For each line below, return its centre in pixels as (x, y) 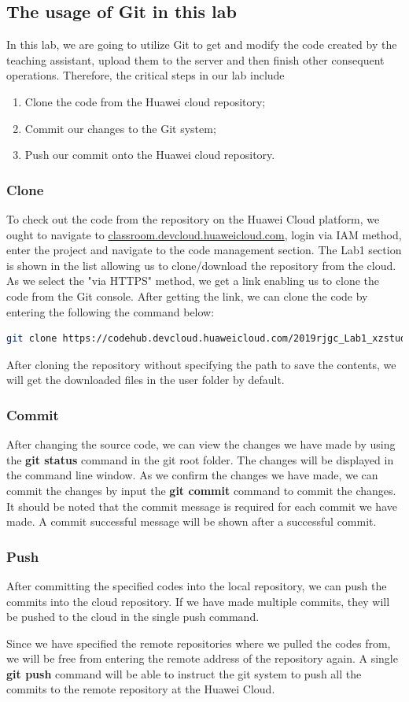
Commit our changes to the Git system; (120, 128)
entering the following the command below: (111, 311)
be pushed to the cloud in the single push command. (133, 617)
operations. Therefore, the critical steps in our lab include (146, 75)
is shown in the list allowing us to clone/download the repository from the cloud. (201, 265)
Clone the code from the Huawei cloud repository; (145, 101)
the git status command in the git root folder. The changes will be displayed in (200, 459)
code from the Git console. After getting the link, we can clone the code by (187, 296)
